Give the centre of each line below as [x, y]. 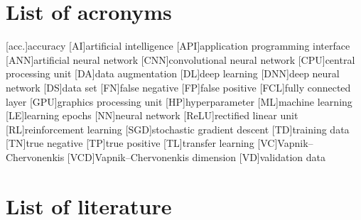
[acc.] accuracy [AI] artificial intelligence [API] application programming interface [178, 46]
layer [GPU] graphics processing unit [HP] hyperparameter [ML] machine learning [179, 101]
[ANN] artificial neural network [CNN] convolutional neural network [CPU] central [180, 59]
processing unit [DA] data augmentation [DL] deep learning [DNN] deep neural [173, 73]
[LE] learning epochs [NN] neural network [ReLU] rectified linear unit [152, 115]
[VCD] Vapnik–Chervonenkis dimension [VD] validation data [196, 156]
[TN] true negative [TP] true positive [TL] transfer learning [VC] [142, 143]
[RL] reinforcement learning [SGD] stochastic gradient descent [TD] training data [178, 129]
